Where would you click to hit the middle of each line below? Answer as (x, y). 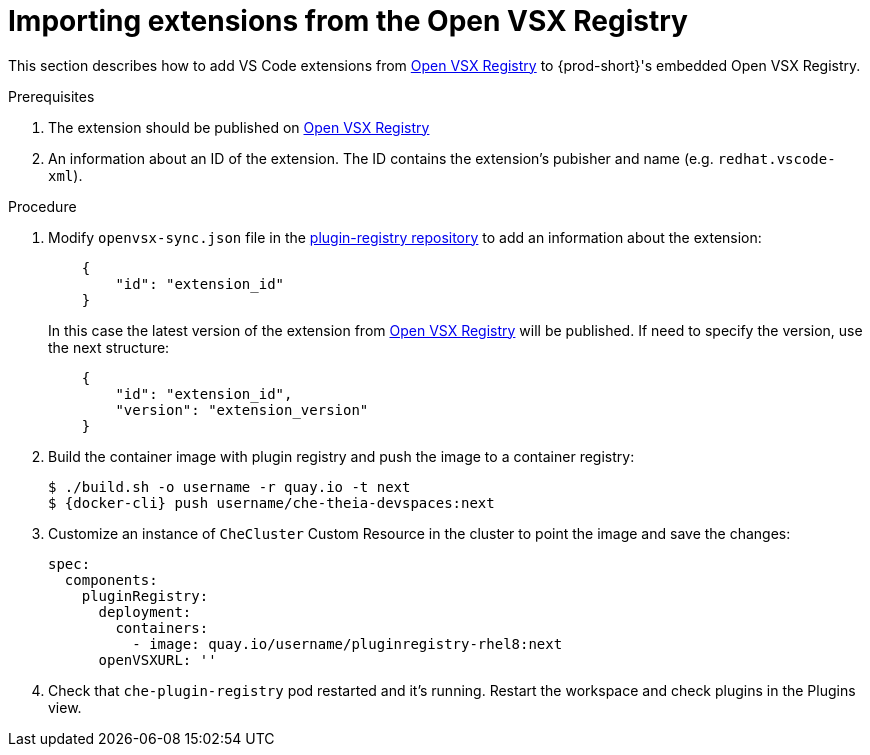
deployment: (145, 611)
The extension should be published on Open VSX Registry (239, 127)
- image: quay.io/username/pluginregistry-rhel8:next (347, 643)
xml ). (65, 175)
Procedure (42, 206)
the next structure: (109, 347)
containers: (162, 627)
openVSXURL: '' (157, 659)
